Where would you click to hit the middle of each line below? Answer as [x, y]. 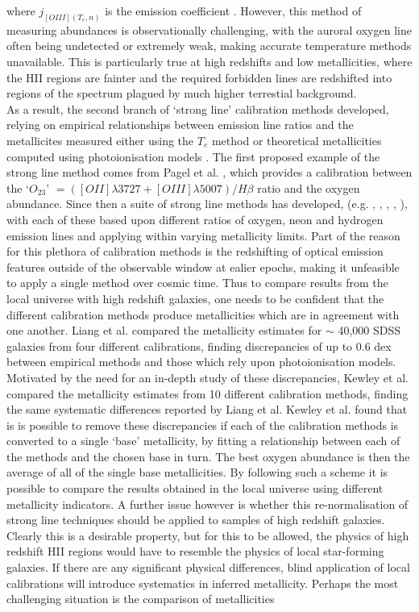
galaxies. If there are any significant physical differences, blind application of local [208, 567]
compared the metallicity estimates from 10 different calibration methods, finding [207, 393]
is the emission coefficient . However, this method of [233, 10]
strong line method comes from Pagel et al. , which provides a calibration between [209, 172]
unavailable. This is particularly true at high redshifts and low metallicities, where [209, 62]
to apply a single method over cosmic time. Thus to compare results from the [197, 283]
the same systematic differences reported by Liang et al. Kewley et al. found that [207, 409]
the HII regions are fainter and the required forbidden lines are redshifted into [199, 77]
